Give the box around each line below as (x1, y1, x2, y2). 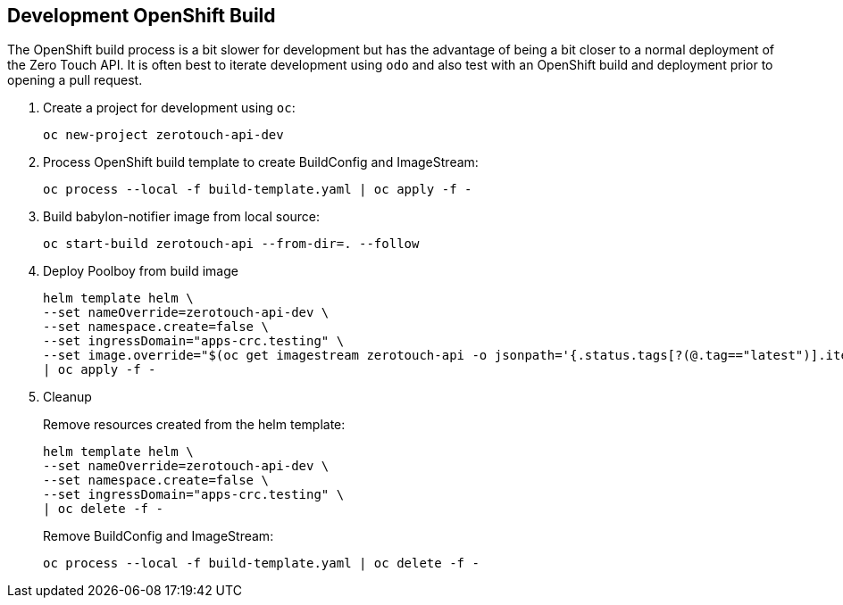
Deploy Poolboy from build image (43, 263, 238, 279)
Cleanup (43, 389, 92, 405)
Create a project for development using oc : (43, 100, 296, 116)
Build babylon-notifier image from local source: (43, 209, 321, 225)
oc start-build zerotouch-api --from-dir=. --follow (43, 236, 420, 252)
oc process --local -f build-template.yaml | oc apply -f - (43, 182, 472, 197)
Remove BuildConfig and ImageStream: (43, 528, 274, 544)
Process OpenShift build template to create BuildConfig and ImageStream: (43, 154, 479, 170)
